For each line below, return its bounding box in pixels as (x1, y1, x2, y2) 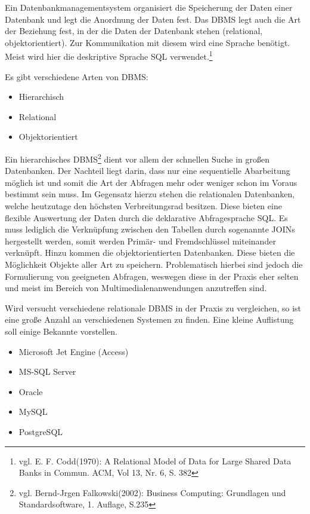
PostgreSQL (18, 425, 63, 437)
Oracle (18, 385, 43, 397)
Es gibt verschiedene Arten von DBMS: (5, 70, 148, 82)
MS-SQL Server (18, 365, 76, 378)
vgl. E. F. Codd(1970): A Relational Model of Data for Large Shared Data (18, 454, 292, 467)
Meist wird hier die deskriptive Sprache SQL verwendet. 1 (5, 48, 213, 63)
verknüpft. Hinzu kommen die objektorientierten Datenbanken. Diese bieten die (5, 246, 295, 259)
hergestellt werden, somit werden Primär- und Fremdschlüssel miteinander (5, 234, 276, 247)
